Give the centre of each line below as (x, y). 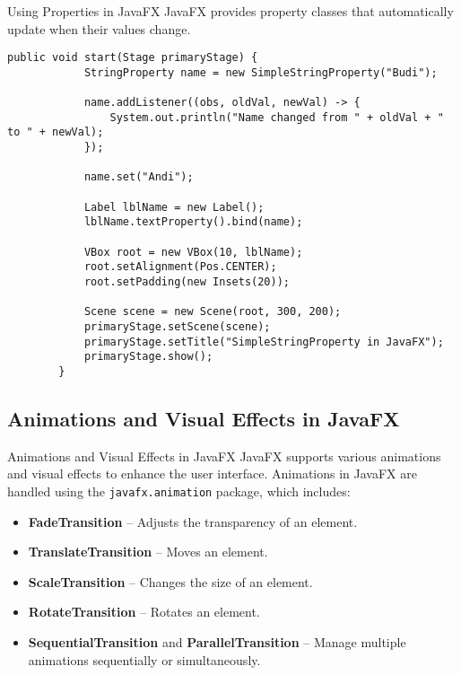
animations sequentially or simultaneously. (144, 659)
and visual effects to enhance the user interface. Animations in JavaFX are (212, 473)
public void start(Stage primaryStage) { (133, 58)
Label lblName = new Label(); (174, 207)
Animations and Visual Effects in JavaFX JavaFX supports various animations (224, 456)
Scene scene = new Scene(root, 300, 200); (213, 312)
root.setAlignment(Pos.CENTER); (180, 267)
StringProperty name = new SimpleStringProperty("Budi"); (261, 72)
